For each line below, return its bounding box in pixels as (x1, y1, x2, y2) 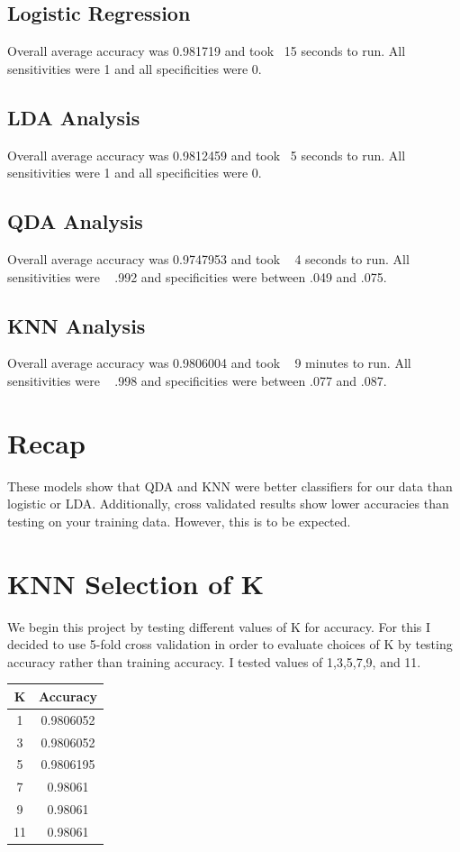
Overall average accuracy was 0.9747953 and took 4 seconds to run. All (7, 249, 410, 268)
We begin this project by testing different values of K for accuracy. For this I (7, 617, 431, 636)
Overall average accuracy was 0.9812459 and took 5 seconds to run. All (7, 145, 406, 164)
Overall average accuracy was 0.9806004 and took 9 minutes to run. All (7, 353, 411, 372)
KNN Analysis (7, 311, 146, 339)
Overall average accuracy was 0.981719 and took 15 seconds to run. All (7, 41, 406, 60)
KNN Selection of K (7, 564, 265, 601)
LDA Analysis (7, 103, 140, 131)
